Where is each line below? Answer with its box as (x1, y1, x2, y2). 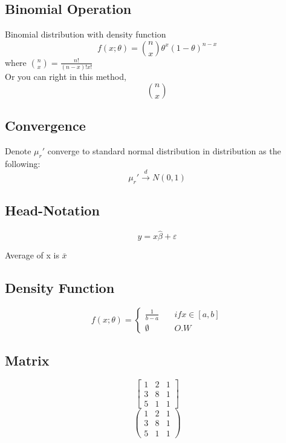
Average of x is (5, 249, 59, 261)
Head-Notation (5, 201, 100, 220)
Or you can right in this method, (5, 70, 126, 83)
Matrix (5, 350, 50, 369)
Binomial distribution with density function (5, 28, 166, 41)
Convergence (5, 116, 86, 135)
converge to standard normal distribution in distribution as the (47, 144, 281, 157)
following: (5, 157, 41, 169)
